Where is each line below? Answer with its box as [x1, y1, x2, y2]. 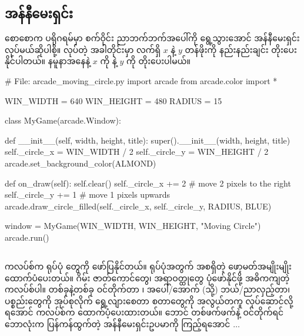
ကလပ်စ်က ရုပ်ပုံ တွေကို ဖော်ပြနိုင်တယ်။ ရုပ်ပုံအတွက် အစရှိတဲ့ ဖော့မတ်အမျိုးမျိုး [5, 260, 292, 272]
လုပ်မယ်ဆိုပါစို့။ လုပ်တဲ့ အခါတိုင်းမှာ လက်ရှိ [5, 43, 161, 55]
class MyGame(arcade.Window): [5, 114, 121, 127]
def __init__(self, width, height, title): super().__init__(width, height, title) [5, 134, 290, 146]
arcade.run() [5, 231, 49, 243]
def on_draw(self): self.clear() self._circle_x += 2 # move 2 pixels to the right [5, 177, 291, 189]
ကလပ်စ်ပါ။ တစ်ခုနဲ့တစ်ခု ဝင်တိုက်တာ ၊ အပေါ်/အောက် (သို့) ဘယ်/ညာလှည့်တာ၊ [5, 283, 290, 295]
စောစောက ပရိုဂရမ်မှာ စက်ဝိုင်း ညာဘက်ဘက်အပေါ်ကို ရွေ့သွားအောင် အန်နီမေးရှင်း [5, 32, 300, 44]
